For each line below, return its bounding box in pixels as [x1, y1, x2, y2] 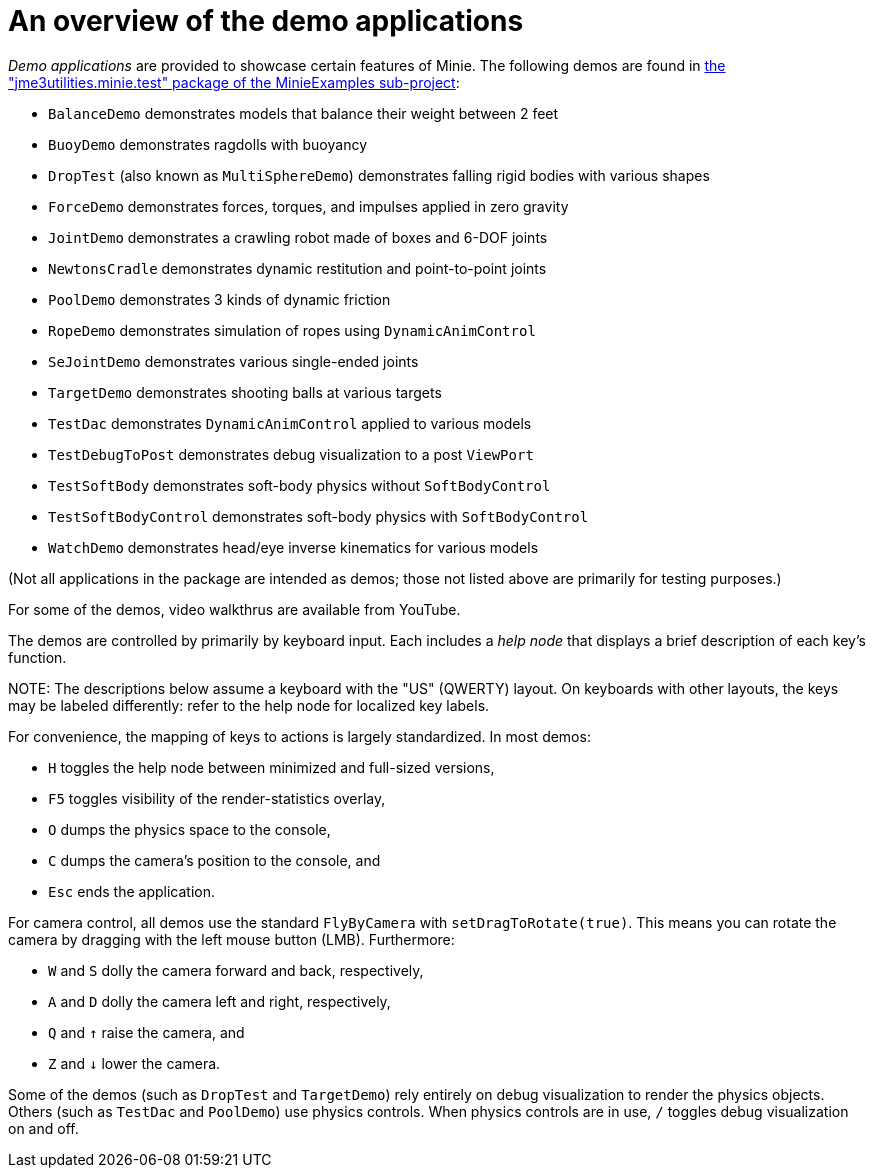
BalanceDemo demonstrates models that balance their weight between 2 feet [48, 104, 559, 122]
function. [8, 648, 67, 666]
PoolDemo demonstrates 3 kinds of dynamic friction [48, 290, 391, 308]
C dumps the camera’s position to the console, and [48, 851, 381, 869]
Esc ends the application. [48, 882, 215, 900]
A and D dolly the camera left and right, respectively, [48, 992, 391, 1010]
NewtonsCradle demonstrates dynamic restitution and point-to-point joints [48, 259, 547, 277]
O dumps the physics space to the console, [48, 820, 331, 838]
